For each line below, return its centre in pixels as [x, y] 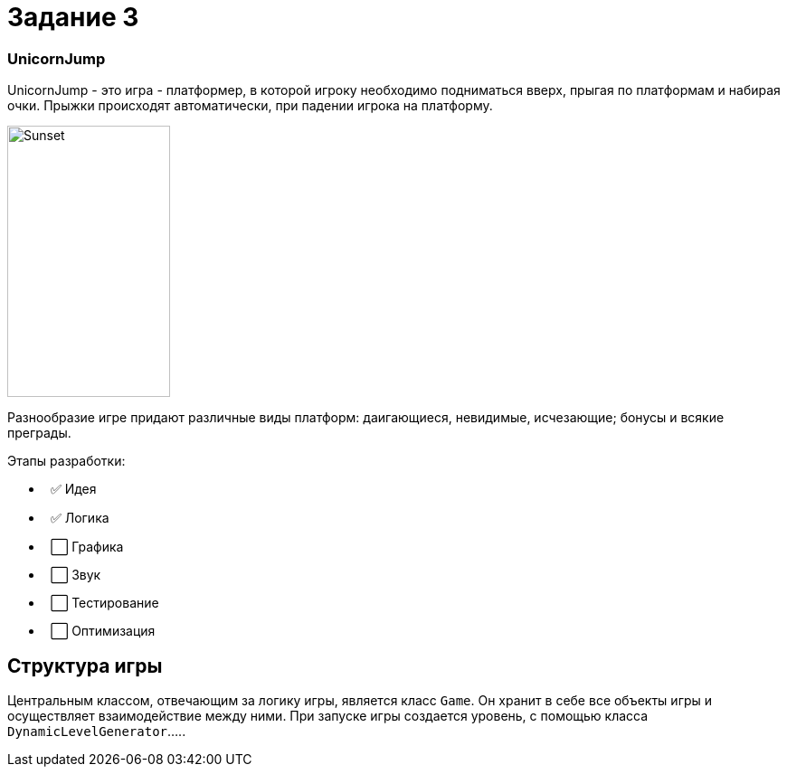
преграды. [39, 433]
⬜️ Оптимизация [103, 631]
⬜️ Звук [76, 575]
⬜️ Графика [87, 547]
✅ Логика [80, 518]
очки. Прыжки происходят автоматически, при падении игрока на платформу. [250, 106]
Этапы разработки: [66, 461]
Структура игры [85, 665]
